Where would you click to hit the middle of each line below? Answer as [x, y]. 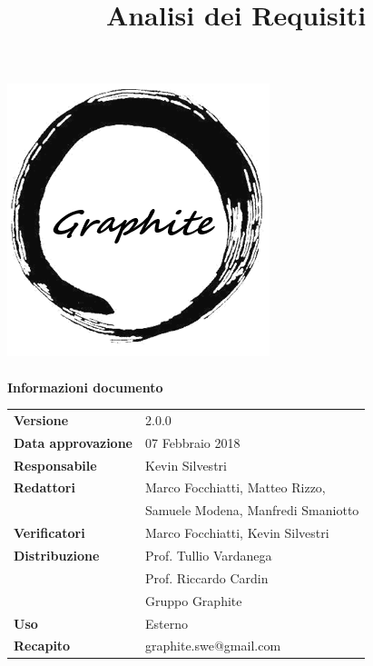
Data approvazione [73, 442]
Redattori [44, 487]
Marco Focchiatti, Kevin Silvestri [237, 533]
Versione [41, 419]
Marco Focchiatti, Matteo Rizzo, [236, 487]
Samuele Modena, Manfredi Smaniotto [252, 510]
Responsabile [55, 465]
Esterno [167, 623]
